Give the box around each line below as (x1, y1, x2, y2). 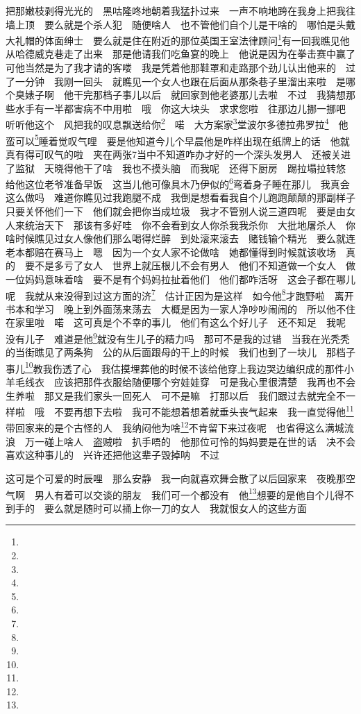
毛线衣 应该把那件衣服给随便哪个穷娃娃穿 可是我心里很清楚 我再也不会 (15, 375, 355, 389)
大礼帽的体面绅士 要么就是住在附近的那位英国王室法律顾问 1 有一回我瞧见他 (6, 31, 350, 47)
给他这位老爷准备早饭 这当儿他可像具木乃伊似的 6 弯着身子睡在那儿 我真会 (6, 175, 350, 191)
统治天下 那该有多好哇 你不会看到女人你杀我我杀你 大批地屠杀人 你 (24, 217, 355, 232)
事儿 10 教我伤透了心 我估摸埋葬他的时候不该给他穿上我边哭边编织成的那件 (6, 359, 344, 375)
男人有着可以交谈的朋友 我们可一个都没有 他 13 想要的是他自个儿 (34, 485, 335, 502)
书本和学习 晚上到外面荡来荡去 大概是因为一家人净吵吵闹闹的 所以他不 (6, 301, 346, 316)
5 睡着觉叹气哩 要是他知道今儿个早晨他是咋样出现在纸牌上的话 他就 (35, 131, 350, 148)
